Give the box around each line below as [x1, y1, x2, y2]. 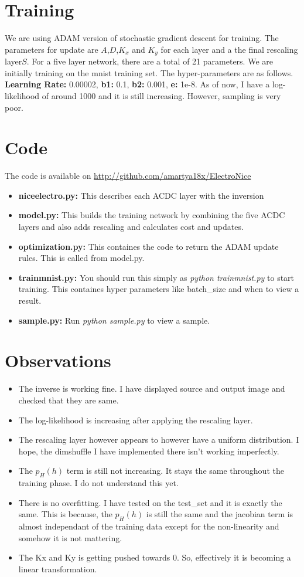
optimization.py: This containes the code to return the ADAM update [18, 240, 279, 252]
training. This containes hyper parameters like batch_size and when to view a [18, 283, 299, 295]
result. [18, 294, 42, 307]
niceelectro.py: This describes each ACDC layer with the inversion [18, 189, 264, 201]
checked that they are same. [18, 393, 119, 406]
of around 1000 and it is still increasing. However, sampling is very [42, 89, 281, 101]
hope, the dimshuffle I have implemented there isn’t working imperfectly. [18, 444, 279, 457]
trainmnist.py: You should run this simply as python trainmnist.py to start [18, 271, 295, 283]
